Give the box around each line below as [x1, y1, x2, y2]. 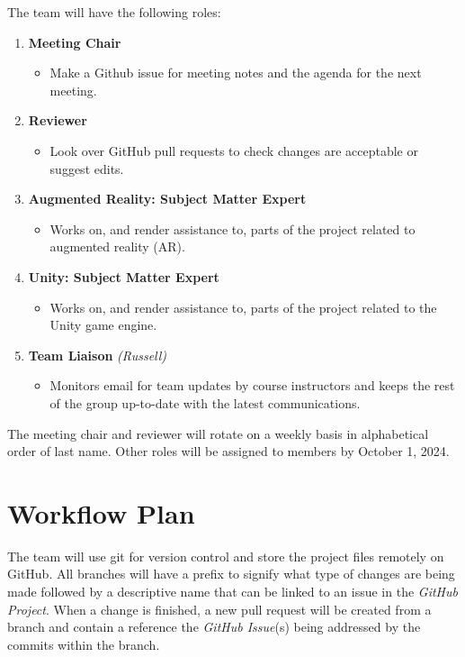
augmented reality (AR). [49, 237, 185, 256]
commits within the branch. [7, 634, 160, 653]
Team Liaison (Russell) [28, 345, 167, 364]
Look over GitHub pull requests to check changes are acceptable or [49, 141, 418, 160]
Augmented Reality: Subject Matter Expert [28, 189, 307, 208]
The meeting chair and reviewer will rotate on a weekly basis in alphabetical [7, 424, 429, 443]
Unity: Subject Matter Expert [28, 267, 219, 286]
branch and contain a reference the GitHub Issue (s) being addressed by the [7, 617, 421, 636]
